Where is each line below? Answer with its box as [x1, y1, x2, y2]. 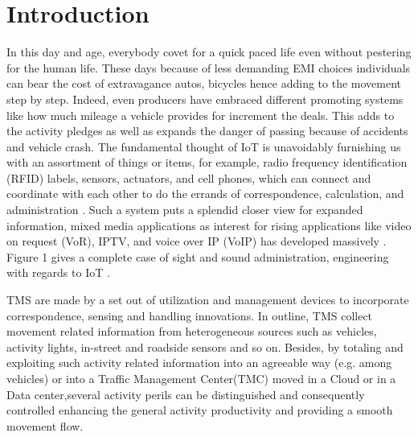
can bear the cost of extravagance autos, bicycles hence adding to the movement [6, 75, 402, 92]
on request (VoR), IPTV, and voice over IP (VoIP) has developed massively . [6, 233, 387, 249]
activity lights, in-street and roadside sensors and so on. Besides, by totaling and [6, 338, 404, 355]
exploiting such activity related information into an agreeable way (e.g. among [6, 354, 392, 371]
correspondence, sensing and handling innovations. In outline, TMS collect [6, 307, 373, 324]
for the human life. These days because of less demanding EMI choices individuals [6, 59, 411, 76]
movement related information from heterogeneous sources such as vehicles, [6, 323, 377, 340]
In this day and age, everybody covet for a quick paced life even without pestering [6, 43, 412, 60]
